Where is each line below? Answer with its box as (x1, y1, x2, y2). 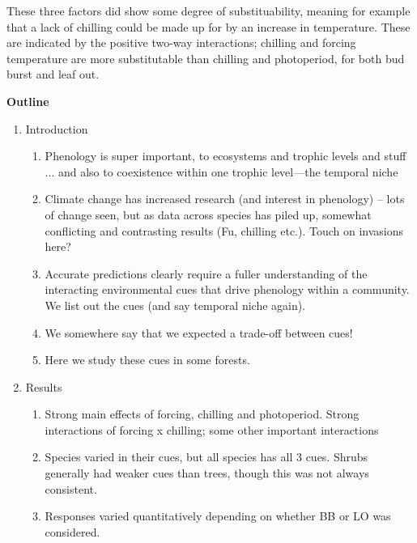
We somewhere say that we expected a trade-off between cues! (45, 324, 353, 341)
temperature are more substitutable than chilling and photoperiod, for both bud (6, 49, 405, 66)
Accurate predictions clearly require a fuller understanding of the (45, 265, 368, 282)
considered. (45, 523, 100, 540)
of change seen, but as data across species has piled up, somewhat (45, 206, 372, 223)
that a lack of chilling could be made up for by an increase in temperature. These (6, 18, 411, 35)
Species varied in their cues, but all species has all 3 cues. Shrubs (45, 448, 368, 465)
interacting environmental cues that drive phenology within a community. (45, 281, 410, 298)
